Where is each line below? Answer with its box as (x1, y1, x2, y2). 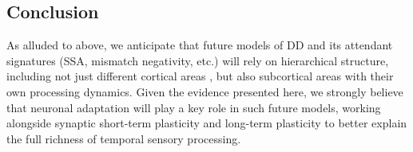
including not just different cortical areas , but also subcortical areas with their (6, 68, 394, 84)
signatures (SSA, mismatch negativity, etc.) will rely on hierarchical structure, (6, 52, 389, 68)
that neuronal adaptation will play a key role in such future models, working (6, 99, 381, 115)
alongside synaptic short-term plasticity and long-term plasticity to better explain (6, 115, 407, 131)
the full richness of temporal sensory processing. (6, 130, 241, 146)
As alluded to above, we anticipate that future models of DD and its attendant (6, 37, 393, 53)
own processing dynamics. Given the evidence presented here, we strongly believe (6, 83, 403, 99)
